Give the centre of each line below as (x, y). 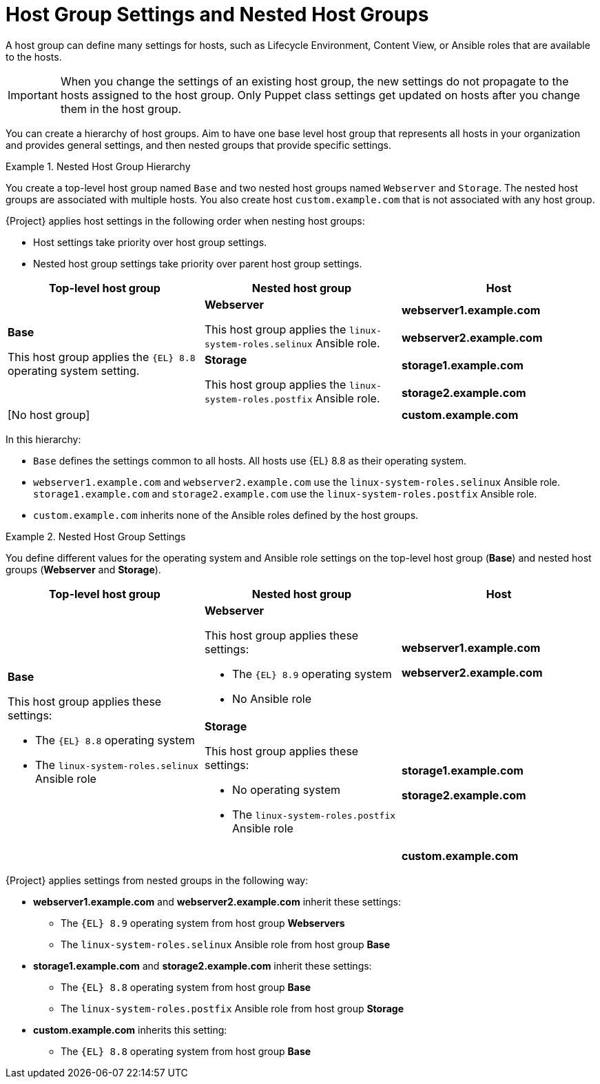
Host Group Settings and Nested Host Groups (217, 14)
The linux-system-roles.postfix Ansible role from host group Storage (232, 1008)
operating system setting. (74, 370)
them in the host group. (121, 109)
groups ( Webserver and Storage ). (83, 569)
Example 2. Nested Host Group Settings (96, 536)
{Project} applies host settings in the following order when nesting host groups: (185, 221)
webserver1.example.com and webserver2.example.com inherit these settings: (217, 901)
